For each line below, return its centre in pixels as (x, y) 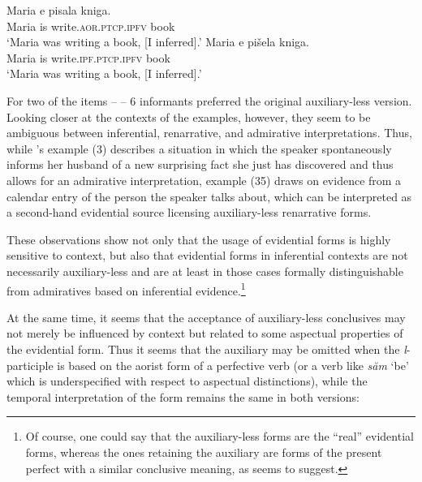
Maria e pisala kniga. (59, 10)
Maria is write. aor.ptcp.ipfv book (91, 26)
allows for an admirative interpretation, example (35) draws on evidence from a (204, 180)
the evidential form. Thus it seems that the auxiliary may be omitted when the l (207, 349)
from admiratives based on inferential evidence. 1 (126, 289)
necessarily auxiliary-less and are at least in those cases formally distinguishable (205, 271)
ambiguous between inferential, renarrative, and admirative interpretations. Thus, (209, 133)
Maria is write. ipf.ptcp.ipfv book (88, 57)
